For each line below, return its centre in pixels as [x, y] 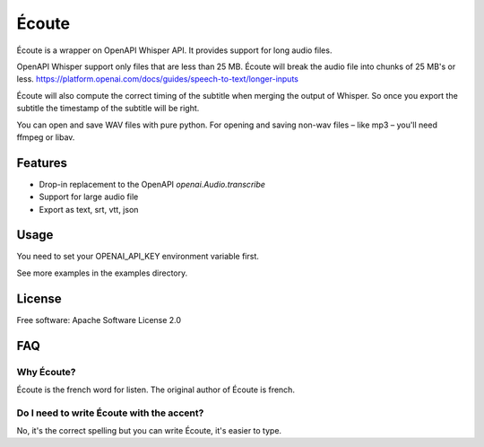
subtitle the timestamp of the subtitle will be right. [108, 109]
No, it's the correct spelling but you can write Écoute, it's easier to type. [149, 431]
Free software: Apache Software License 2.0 [99, 320]
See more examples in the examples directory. [102, 273]
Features [42, 163]
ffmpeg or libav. [46, 137]
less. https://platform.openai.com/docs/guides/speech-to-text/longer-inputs [158, 79]
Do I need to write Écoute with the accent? [110, 413]
